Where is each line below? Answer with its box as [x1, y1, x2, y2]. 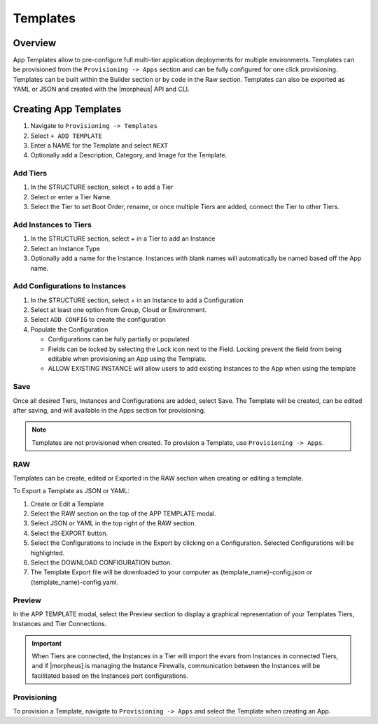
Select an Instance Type [30, 244, 101, 253]
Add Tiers [13, 169, 48, 178]
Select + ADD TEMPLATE [30, 132, 103, 140]
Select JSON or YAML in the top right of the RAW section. [30, 519, 196, 527]
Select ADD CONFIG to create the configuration [30, 315, 166, 324]
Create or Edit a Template [30, 499, 104, 508]
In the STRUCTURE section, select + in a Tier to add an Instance [30, 234, 216, 243]
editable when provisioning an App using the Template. [48, 355, 206, 363]
